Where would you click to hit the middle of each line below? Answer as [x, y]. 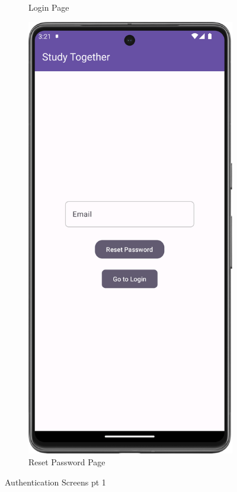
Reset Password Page [67, 461]
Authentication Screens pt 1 [55, 482]
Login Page [49, 7]
